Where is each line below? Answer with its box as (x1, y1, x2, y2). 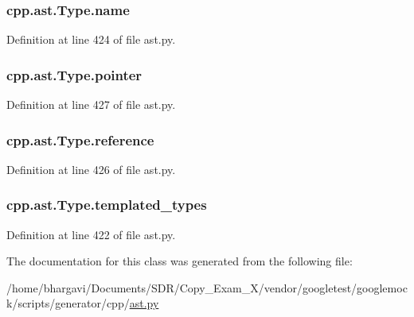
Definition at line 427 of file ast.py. (6, 96, 176, 113)
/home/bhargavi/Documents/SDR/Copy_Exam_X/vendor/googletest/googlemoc (6, 279, 408, 296)
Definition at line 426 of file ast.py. (6, 160, 176, 177)
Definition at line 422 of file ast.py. (6, 226, 176, 242)
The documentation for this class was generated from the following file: (6, 253, 353, 269)
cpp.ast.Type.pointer (6, 64, 143, 84)
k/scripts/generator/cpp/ (6, 295, 130, 311)
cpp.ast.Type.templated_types (6, 195, 207, 215)
